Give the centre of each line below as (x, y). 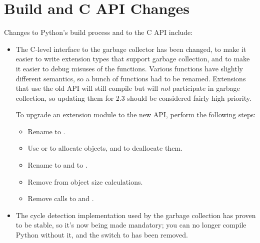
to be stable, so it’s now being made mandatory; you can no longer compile (131, 225)
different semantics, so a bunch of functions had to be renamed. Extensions (131, 78)
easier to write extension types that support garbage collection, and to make (133, 59)
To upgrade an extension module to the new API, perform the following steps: (136, 115)
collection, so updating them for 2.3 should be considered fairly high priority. (133, 98)
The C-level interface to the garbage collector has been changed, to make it (131, 49)
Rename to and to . (57, 165)
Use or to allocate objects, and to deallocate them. (105, 148)
